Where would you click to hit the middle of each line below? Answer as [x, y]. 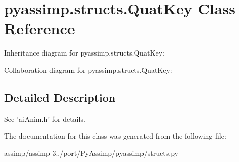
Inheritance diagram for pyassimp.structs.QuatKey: [84, 53]
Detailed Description [60, 97]
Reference [40, 28]
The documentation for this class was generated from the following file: [115, 136]
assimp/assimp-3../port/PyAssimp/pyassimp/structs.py [91, 153]
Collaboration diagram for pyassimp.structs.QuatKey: [88, 70]
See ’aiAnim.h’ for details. [45, 118]
